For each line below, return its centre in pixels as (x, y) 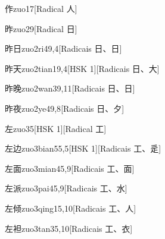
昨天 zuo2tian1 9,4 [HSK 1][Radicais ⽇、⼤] (82, 68)
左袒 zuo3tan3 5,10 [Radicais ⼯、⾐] (69, 228)
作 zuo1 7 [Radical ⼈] (41, 8)
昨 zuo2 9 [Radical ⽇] (41, 28)
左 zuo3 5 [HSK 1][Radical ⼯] (56, 128)
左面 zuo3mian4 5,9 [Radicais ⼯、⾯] (70, 168)
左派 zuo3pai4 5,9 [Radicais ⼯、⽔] (66, 188)
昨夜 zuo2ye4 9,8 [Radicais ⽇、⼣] (65, 108)
